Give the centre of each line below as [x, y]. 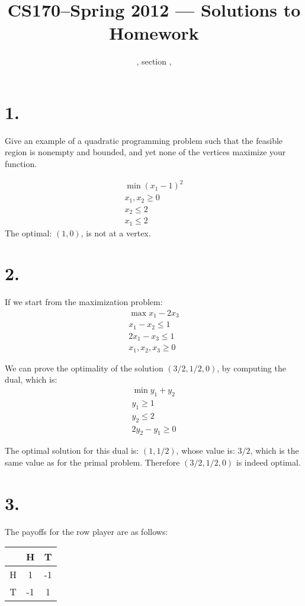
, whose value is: [206, 451]
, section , [154, 61]
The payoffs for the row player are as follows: [86, 531]
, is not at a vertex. [116, 233]
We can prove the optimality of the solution [84, 368]
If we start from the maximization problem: [84, 302]
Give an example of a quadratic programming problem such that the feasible [144, 140]
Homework [154, 33]
